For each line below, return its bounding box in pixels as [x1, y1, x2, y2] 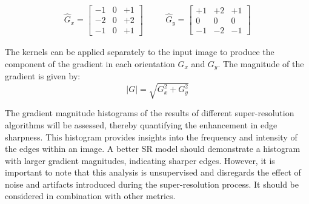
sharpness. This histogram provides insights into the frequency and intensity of [5, 130, 297, 143]
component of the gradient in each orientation [5, 57, 175, 70]
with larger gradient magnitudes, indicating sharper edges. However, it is [5, 154, 275, 166]
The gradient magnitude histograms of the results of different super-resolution [5, 107, 294, 119]
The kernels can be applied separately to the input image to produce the [5, 45, 274, 58]
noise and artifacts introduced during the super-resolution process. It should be [5, 177, 299, 190]
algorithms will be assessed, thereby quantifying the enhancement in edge [5, 118, 277, 131]
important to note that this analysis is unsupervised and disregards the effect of [5, 166, 301, 179]
